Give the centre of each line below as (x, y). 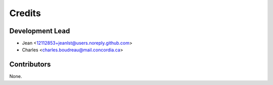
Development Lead (40, 31)
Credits (25, 13)
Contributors (30, 65)
